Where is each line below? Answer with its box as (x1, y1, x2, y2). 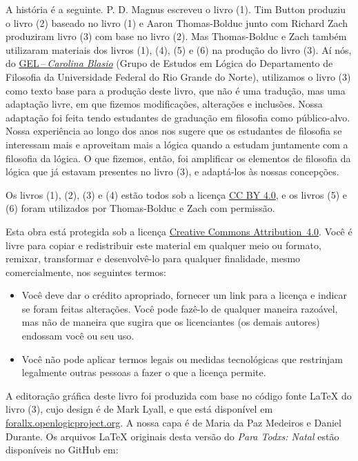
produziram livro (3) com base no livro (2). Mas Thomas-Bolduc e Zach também (6, 29, 347, 43)
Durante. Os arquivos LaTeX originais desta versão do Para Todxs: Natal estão (6, 429, 339, 443)
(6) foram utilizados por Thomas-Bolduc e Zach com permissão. (6, 201, 275, 215)
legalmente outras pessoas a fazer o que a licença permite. (21, 365, 266, 380)
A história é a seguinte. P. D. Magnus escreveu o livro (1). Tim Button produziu (6, 2, 346, 16)
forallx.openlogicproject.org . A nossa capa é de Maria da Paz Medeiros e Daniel (6, 415, 341, 430)
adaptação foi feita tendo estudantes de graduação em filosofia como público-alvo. (6, 110, 350, 124)
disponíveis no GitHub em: (6, 442, 119, 457)
